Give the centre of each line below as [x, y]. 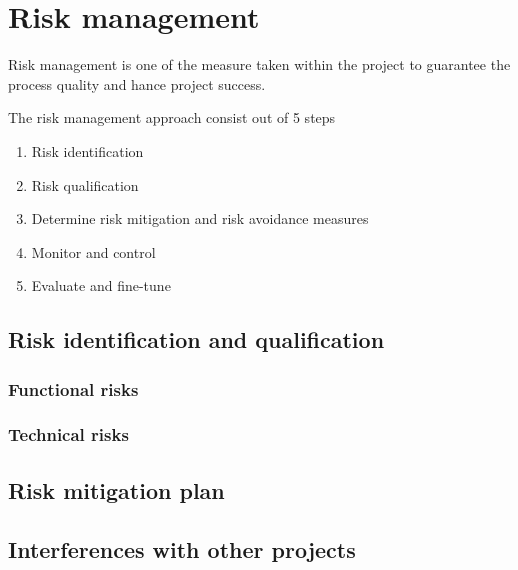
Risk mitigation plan [116, 489]
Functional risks [73, 388]
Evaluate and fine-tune [101, 285]
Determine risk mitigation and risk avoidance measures [200, 218]
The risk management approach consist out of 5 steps [172, 117]
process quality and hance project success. [137, 83]
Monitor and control [93, 251]
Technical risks [68, 434]
